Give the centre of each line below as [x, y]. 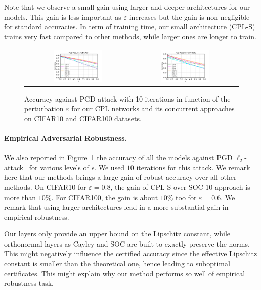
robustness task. [29, 283]
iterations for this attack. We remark [193, 167]
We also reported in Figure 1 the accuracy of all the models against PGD [118, 157]
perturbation [44, 108]
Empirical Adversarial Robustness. [66, 138]
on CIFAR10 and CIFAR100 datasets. [83, 118]
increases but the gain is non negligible [189, 16]
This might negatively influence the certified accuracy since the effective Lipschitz [131, 253]
